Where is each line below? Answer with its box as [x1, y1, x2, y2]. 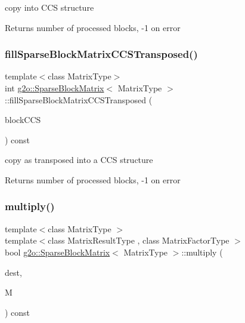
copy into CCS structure [5, 1, 94, 13]
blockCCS [5, 113, 41, 126]
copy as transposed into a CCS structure [5, 153, 153, 166]
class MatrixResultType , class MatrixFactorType [48, 234, 230, 247]
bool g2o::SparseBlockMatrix [5, 245, 110, 258]
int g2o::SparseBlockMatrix [5, 82, 104, 94]
